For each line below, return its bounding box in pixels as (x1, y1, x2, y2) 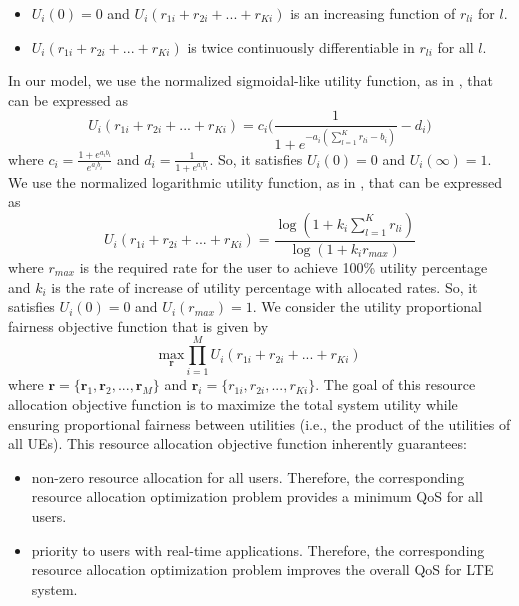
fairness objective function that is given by (8, 315, 269, 336)
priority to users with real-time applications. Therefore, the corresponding (31, 539, 485, 560)
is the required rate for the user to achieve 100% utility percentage (79, 256, 488, 277)
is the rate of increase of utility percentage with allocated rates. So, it (51, 276, 478, 297)
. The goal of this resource (315, 374, 476, 395)
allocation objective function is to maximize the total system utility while (8, 394, 458, 415)
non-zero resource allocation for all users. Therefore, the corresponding (31, 466, 465, 487)
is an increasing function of (290, 3, 456, 23)
